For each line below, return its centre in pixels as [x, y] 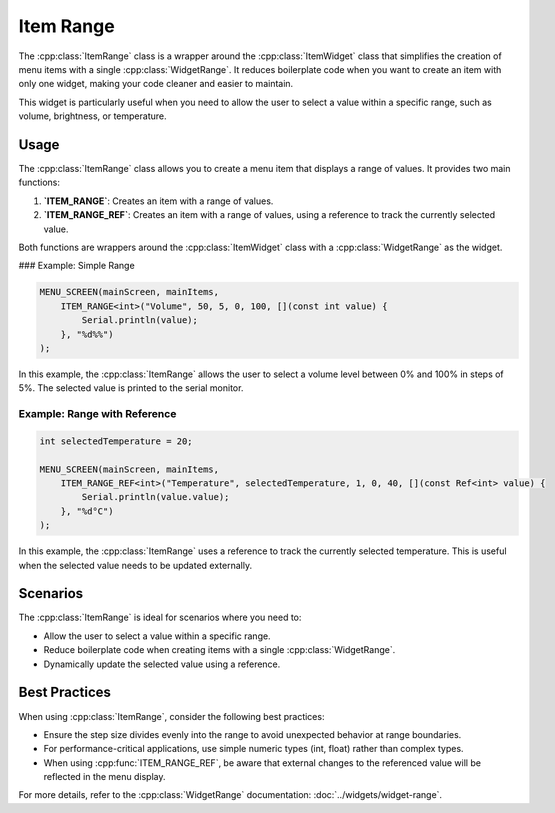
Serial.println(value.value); [155, 497]
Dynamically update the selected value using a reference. [162, 664]
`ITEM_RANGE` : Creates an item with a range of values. [158, 201]
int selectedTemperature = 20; [116, 441]
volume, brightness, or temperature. [92, 116]
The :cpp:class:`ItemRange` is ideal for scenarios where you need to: [160, 617]
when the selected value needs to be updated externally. [135, 565]
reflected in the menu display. [104, 777]
